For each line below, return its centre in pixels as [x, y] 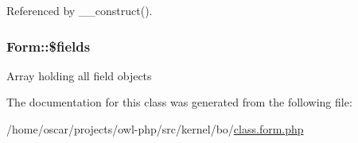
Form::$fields [49, 46]
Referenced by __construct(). [80, 10]
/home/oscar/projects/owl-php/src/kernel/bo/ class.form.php [155, 129]
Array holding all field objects [79, 75]
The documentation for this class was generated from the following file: [179, 102]
